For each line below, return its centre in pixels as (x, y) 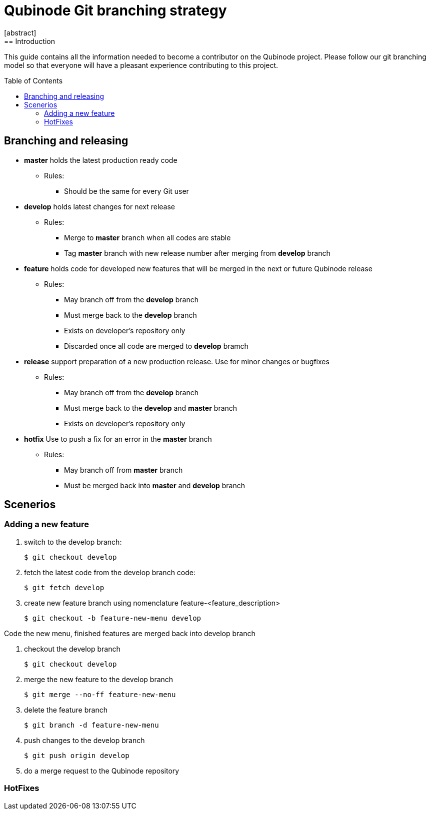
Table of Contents (33, 80)
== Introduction (29, 41)
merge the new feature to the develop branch (99, 679)
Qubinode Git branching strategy (115, 10)
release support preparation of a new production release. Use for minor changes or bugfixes (177, 361)
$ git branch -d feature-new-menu (91, 725)
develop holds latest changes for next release (99, 206)
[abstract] (20, 32)
